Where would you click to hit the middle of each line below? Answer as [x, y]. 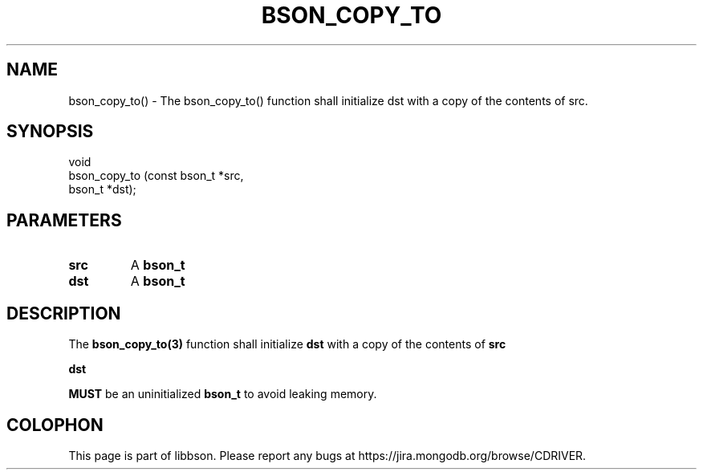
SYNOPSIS [50, 132]
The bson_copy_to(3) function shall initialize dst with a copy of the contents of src [287, 344]
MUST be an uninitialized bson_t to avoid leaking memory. [223, 394]
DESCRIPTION [64, 313]
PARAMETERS [64, 220]
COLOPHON [55, 425]
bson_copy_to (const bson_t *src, [156, 176]
